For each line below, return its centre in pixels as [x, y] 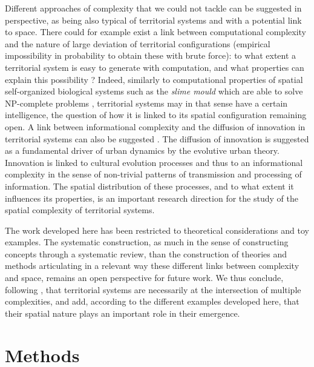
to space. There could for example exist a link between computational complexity [155, 32]
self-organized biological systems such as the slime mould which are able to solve [154, 91]
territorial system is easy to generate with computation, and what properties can [155, 67]
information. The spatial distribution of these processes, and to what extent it [149, 186]
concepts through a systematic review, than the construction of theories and [146, 253]
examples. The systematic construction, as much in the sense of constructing [147, 242]
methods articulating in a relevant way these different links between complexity [152, 266]
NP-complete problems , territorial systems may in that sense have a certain [146, 103]
